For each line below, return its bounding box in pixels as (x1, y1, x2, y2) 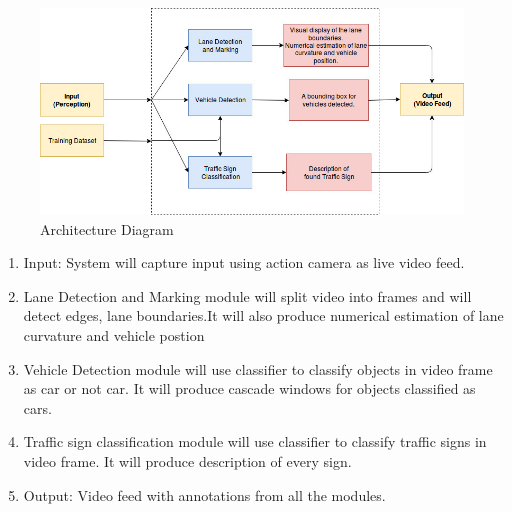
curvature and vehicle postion (23, 324, 205, 345)
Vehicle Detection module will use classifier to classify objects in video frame (23, 358, 493, 379)
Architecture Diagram (40, 218, 174, 239)
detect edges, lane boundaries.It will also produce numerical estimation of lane (23, 305, 504, 326)
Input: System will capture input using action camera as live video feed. (23, 252, 465, 273)
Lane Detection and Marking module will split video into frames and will (23, 285, 472, 306)
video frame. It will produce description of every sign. (23, 450, 352, 471)
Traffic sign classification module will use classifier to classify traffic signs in (23, 431, 487, 452)
